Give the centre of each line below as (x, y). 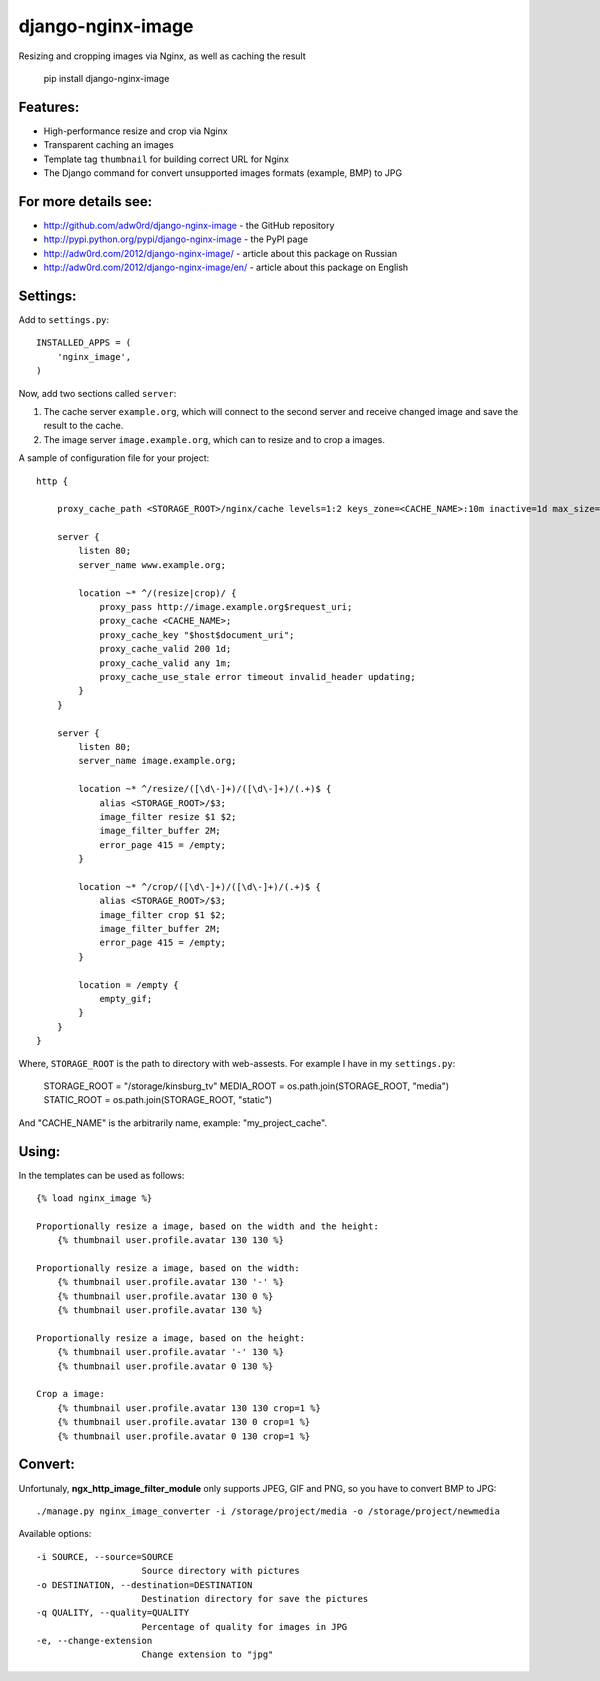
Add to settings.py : (64, 319)
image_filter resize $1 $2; (168, 816)
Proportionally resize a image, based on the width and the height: (207, 1226)
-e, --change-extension (94, 1641)
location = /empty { (128, 984)
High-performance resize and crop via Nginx (136, 131)
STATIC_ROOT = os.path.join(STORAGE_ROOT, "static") (158, 1100)
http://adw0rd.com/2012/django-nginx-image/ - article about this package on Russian (220, 253)
